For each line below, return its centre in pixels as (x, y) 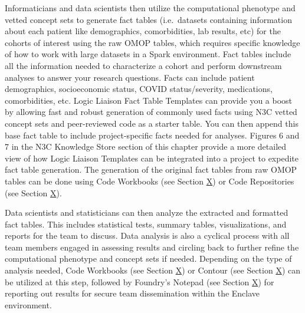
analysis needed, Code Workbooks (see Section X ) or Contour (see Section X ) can (152, 270)
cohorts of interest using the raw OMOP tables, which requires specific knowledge (152, 42)
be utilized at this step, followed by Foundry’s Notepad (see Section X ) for (140, 281)
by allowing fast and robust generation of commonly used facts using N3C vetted (151, 112)
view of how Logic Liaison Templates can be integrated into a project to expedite (152, 158)
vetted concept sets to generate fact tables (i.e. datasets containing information (148, 19)
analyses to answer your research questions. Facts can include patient (130, 77)
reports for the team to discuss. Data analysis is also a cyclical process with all (147, 235)
